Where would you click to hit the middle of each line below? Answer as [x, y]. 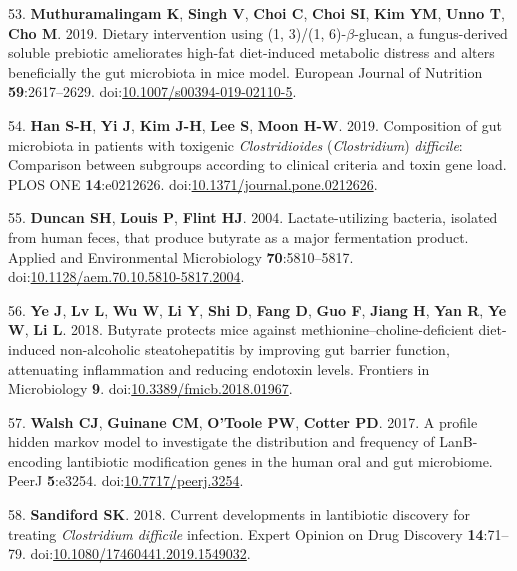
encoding [35, 460]
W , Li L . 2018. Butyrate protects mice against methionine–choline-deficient [241, 329]
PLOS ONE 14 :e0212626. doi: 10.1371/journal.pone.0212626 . [193, 183]
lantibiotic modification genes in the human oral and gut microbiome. [279, 460]
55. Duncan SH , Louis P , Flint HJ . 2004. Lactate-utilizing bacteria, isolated [253, 217]
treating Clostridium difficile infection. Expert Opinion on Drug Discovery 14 [246, 533]
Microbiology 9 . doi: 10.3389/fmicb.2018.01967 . [150, 388]
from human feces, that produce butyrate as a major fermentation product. [238, 236]
